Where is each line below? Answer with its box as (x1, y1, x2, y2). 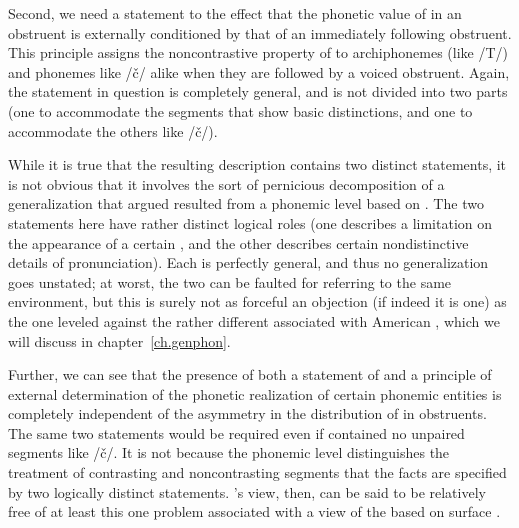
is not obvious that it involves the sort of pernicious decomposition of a (8, 173, 445, 194)
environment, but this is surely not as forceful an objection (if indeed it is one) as (8, 291, 507, 312)
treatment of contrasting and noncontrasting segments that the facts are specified (8, 462, 507, 483)
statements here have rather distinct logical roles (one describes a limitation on (8, 212, 493, 233)
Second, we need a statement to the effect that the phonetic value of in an (8, 3, 462, 23)
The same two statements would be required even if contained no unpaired (8, 422, 465, 443)
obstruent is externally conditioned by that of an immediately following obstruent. (8, 22, 512, 43)
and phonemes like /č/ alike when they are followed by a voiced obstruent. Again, (8, 61, 510, 82)
